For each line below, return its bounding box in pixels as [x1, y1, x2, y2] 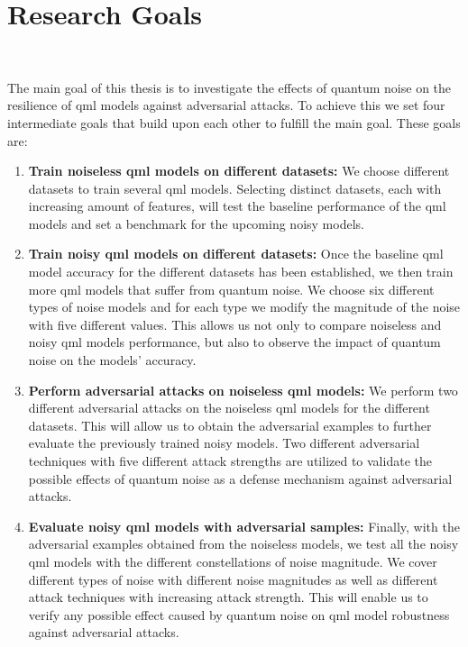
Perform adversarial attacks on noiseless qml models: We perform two [28, 380, 458, 399]
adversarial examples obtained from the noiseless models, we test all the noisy [28, 534, 459, 553]
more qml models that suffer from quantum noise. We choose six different [28, 279, 435, 298]
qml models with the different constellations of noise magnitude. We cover [28, 551, 437, 570]
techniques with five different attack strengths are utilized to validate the [28, 451, 432, 469]
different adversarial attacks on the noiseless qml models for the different [28, 398, 430, 417]
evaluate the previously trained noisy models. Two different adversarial [28, 433, 420, 452]
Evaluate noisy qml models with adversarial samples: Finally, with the [28, 516, 460, 535]
